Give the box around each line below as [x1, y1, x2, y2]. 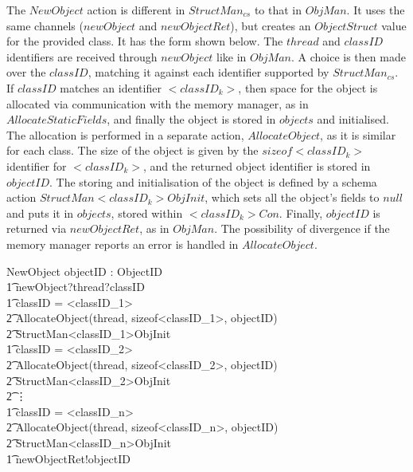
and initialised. [317, 111, 389, 128]
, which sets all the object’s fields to [205, 189, 380, 206]
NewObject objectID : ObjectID [6, 262, 162, 279]
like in [216, 48, 247, 65]
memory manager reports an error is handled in [6, 235, 239, 252]
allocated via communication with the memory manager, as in [6, 95, 309, 112]
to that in [254, 2, 302, 18]
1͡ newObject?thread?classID [6, 278, 145, 295]
